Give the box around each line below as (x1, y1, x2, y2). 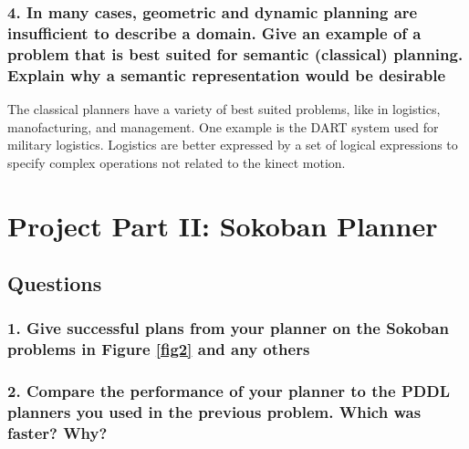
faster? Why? (7, 422, 108, 444)
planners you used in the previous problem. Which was (7, 401, 422, 423)
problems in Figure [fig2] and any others (7, 338, 310, 360)
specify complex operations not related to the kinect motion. (7, 152, 346, 172)
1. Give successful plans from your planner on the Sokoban (7, 317, 449, 339)
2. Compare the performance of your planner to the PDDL (7, 380, 450, 402)
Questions (7, 269, 102, 298)
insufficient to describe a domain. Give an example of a (7, 21, 422, 44)
